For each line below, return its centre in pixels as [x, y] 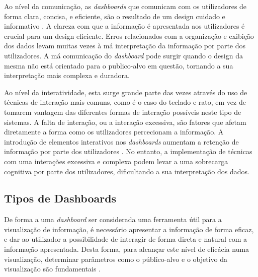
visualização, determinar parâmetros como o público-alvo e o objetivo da [116, 259]
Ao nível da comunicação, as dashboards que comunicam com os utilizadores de [125, 6]
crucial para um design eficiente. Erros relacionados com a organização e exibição [129, 36]
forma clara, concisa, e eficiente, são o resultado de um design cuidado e [115, 16]
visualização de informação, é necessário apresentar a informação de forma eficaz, [129, 229]
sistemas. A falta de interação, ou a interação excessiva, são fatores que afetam [125, 122]
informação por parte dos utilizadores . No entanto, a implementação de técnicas [128, 151]
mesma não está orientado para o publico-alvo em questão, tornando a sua [119, 65]
